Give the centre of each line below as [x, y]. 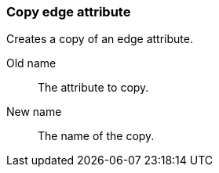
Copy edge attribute [69, 12]
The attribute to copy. [93, 88]
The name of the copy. [96, 136]
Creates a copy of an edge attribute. [100, 39]
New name [34, 112]
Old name [31, 63]
